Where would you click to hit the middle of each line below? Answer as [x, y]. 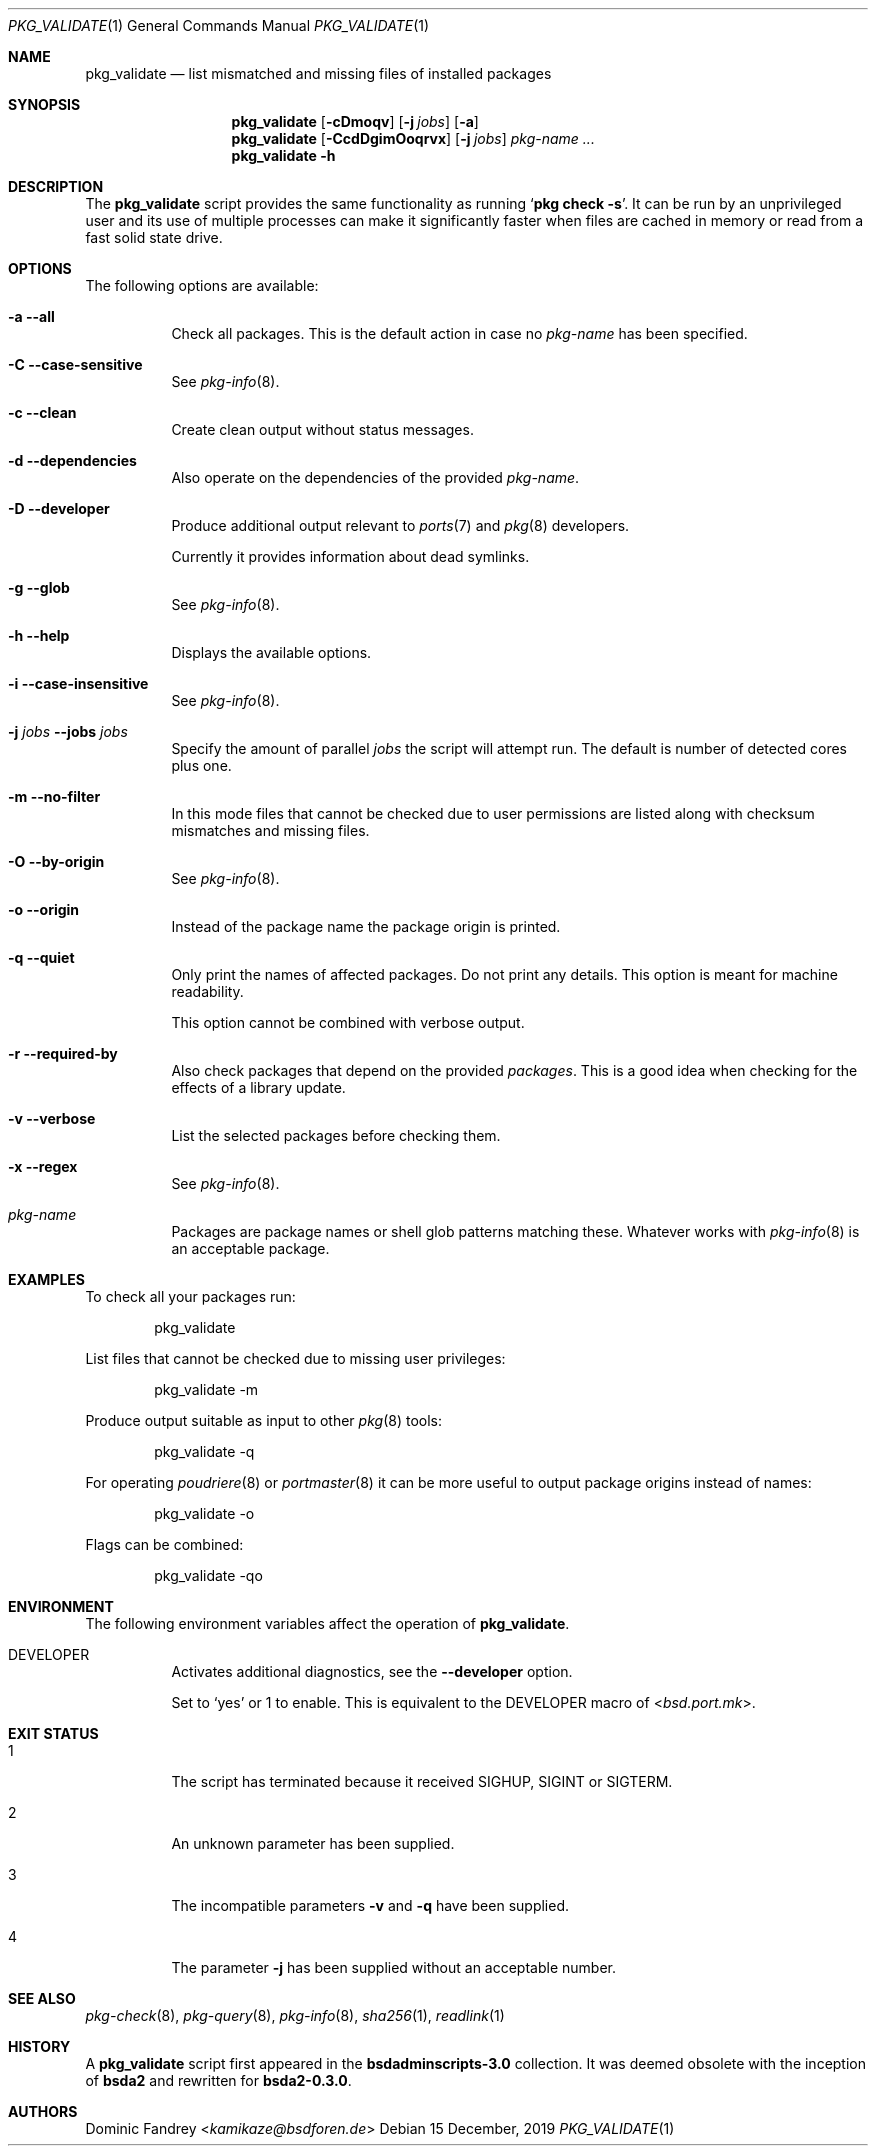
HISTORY [39, 2046]
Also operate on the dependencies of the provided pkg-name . [375, 477]
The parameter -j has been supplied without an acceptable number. [393, 1967]
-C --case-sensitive [75, 364]
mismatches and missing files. [270, 830]
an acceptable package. [250, 1248]
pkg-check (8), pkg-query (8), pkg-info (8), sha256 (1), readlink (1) [295, 2015]
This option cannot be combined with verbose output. [348, 1022]
